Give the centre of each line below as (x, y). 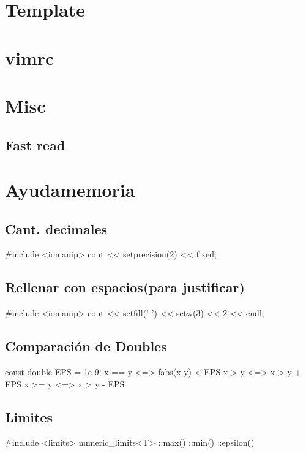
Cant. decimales (56, 228)
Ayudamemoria (70, 190)
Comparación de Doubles (86, 346)
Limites (29, 417)
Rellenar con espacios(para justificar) (125, 287)
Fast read (35, 144)
